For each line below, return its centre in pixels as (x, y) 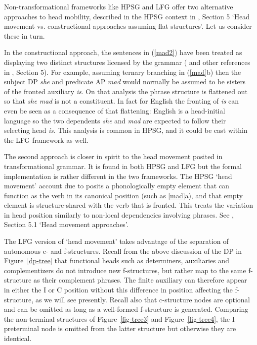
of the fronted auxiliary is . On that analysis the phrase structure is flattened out (126, 91)
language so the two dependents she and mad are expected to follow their (115, 120)
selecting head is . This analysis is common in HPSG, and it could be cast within (126, 130)
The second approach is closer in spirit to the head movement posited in (113, 156)
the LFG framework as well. (46, 140)
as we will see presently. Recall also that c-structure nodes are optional (143, 299)
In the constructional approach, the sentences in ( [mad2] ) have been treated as (123, 52)
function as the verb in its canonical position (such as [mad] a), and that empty (124, 195)
